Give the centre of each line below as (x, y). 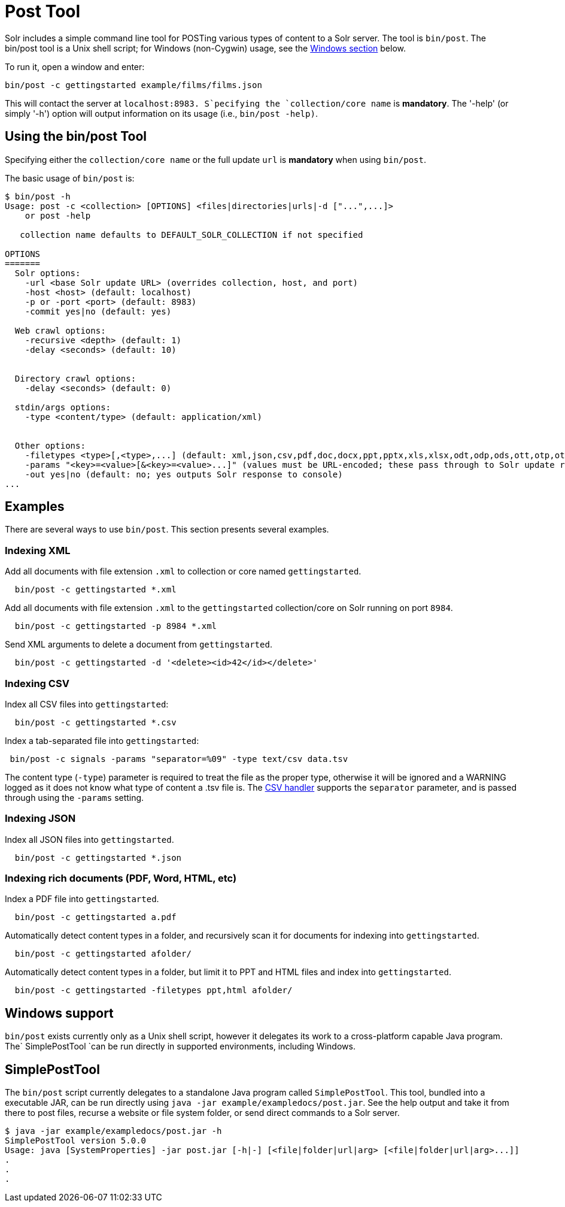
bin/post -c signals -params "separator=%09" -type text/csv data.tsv (179, 759)
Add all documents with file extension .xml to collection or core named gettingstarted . (183, 571)
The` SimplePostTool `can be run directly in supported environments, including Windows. (180, 1046)
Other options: (50, 445)
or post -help (58, 215)
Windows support (59, 1013)
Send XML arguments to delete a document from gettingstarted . (139, 645)
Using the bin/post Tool (76, 137)
